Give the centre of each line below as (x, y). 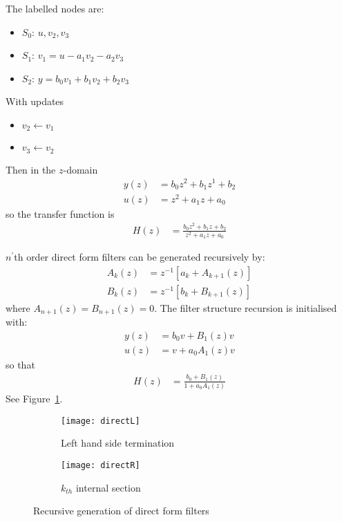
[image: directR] (101, 465)
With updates (35, 101)
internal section (108, 487)
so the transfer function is (60, 213)
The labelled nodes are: (55, 8)
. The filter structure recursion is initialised (246, 307)
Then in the (31, 169)
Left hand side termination (118, 443)
